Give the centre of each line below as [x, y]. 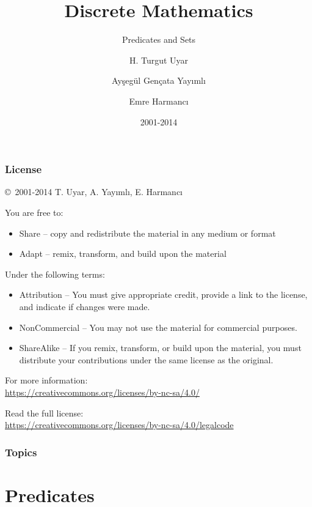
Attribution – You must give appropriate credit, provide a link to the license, [163, 294]
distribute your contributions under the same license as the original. [146, 359]
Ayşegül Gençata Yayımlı [159, 80]
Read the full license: [44, 413]
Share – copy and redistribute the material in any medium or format [147, 233]
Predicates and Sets [159, 39]
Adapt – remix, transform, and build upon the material [123, 253]
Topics [21, 452]
